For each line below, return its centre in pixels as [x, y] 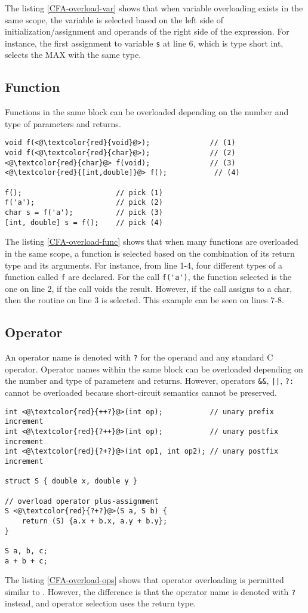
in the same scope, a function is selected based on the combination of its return [150, 253]
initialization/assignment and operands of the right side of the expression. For [147, 31]
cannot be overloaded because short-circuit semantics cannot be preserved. [141, 392]
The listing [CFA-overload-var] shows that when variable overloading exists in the [154, 8]
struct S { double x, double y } [71, 481]
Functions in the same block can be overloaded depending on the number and [147, 112]
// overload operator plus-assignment [82, 501]
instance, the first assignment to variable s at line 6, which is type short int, [144, 43]
